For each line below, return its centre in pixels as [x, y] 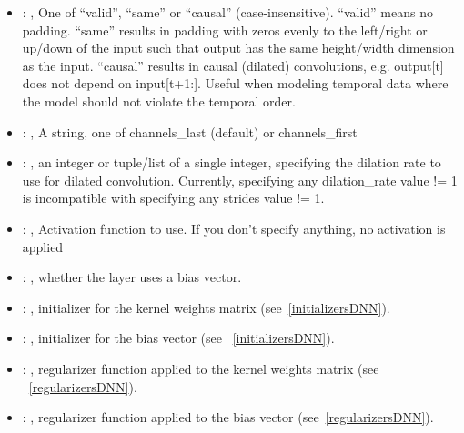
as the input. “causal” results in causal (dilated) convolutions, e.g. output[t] [233, 65]
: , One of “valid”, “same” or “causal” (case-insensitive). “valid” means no [227, 12]
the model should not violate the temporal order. [159, 101]
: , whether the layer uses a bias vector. [132, 277]
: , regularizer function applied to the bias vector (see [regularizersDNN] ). [228, 417]
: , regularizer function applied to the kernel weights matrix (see [201, 368]
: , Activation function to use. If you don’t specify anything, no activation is [234, 228]
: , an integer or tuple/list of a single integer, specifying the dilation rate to [232, 162]
